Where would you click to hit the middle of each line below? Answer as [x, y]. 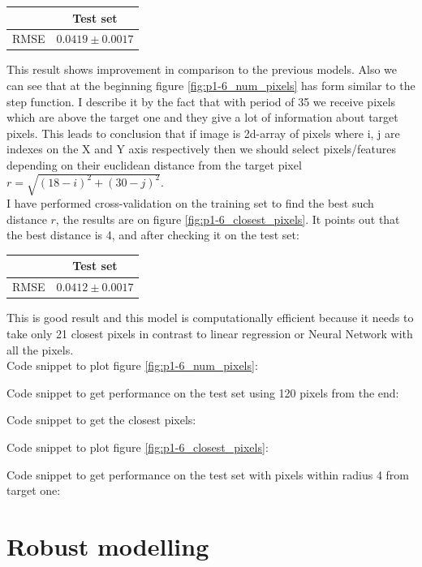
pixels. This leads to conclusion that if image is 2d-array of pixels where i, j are [203, 133]
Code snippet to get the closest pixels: [101, 420]
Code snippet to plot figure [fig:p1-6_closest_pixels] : [138, 447]
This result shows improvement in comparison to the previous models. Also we [202, 69]
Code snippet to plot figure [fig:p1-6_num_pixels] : [132, 365]
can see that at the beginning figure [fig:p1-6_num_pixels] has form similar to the [211, 86]
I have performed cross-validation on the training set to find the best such [190, 203]
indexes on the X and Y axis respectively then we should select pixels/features [202, 149]
